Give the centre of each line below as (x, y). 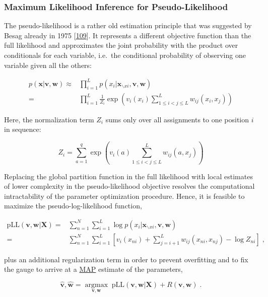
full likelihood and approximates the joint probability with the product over (121, 45)
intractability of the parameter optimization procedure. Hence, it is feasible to (124, 196)
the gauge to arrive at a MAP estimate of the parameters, (93, 269)
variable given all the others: (48, 65)
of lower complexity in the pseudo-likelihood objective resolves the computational (129, 186)
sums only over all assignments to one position (177, 119)
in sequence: (23, 129)
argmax (96, 285)
